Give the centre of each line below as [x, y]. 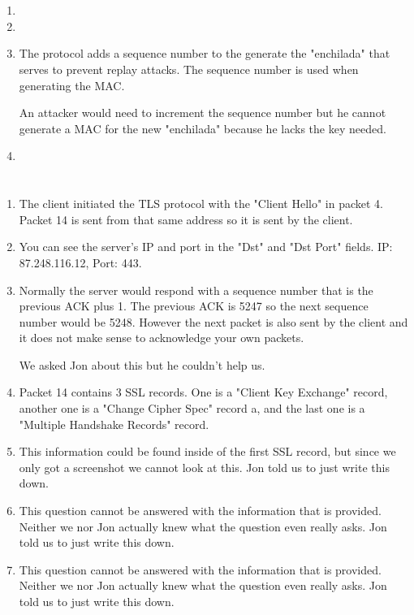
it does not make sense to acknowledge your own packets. [162, 338]
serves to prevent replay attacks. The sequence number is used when [189, 69]
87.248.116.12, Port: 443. [80, 262]
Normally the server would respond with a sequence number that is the [196, 290]
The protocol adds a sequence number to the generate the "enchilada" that [205, 53]
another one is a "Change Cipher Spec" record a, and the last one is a [192, 408]
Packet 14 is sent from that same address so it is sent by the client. [186, 219]
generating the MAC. [72, 85]
